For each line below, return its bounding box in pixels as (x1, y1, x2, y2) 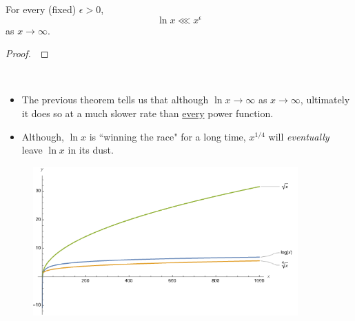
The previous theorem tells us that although (21, 92, 209, 107)
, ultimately (300, 92, 350, 107)
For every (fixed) (6, 2, 77, 16)
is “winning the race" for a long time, (89, 129, 246, 143)
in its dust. (68, 143, 114, 157)
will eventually (268, 129, 329, 143)
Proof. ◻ (6, 46, 49, 61)
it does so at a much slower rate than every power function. (21, 106, 274, 121)
